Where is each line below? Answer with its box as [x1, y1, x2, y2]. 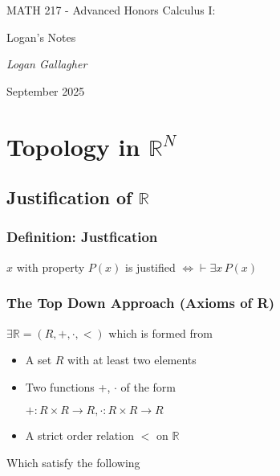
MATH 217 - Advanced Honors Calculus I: [6, 2, 216, 18]
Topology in [6, 129, 140, 162]
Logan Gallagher [6, 55, 87, 72]
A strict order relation [25, 427, 134, 444]
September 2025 [6, 82, 85, 99]
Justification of [6, 185, 132, 210]
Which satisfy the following [6, 453, 140, 470]
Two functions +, [25, 378, 111, 395]
